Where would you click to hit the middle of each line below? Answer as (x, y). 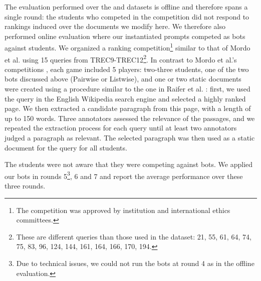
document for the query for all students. (66, 147)
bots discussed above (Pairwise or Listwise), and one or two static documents (123, 79)
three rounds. (25, 186)
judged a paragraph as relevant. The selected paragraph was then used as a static (130, 138)
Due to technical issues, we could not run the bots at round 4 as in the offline (135, 263)
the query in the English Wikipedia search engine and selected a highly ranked (125, 98)
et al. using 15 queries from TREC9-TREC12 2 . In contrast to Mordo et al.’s (121, 58)
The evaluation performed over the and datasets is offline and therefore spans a (126, 6)
